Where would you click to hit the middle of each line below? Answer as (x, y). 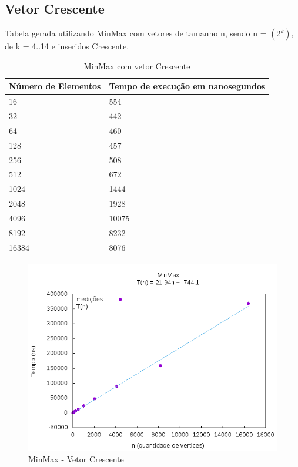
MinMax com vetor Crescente (137, 65)
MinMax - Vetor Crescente (76, 459)
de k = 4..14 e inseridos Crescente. (67, 46)
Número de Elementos (55, 86)
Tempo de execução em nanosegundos (187, 86)
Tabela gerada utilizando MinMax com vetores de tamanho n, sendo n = (136, 33)
